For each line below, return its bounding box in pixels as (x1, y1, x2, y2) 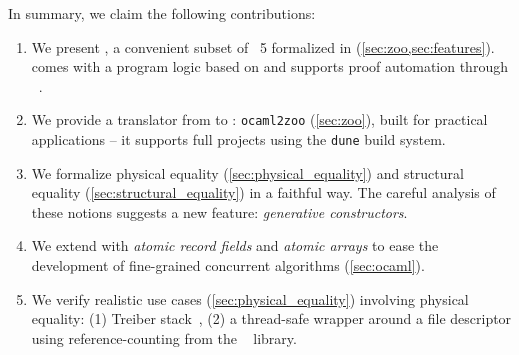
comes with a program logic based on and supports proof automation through (31, 56, 508, 77)
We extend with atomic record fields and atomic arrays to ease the (31, 235, 439, 256)
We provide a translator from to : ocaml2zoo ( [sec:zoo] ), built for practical (31, 109, 488, 130)
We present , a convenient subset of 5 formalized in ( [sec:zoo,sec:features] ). (31, 36, 495, 57)
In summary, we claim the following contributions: (8, 3, 316, 23)
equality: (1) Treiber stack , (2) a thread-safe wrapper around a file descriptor (31, 308, 512, 329)
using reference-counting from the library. (31, 327, 297, 348)
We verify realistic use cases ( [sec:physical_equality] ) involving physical (31, 288, 469, 309)
